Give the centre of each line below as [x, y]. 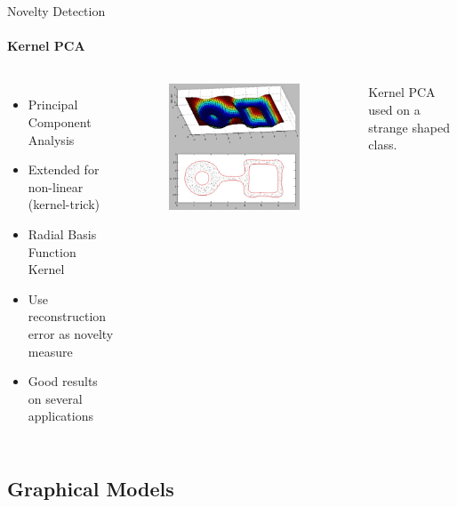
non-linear [56, 186]
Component [60, 121]
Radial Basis [62, 233]
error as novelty [71, 333]
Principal [53, 105]
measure [50, 351]
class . [383, 145]
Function [52, 251]
